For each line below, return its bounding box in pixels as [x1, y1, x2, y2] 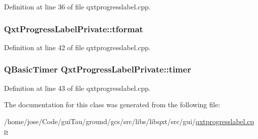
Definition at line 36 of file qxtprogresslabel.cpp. [4, 1, 151, 11]
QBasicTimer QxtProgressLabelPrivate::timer [4, 63, 191, 75]
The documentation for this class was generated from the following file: [4, 99, 220, 110]
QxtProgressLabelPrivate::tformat [4, 22, 143, 35]
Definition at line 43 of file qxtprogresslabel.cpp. [4, 82, 151, 93]
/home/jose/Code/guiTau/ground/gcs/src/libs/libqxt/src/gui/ [4, 116, 196, 126]
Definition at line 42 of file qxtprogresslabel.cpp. [4, 42, 151, 52]
